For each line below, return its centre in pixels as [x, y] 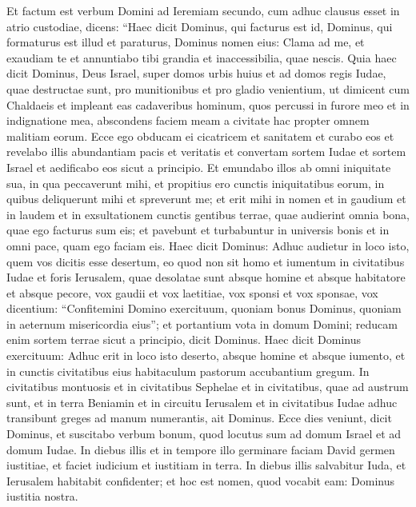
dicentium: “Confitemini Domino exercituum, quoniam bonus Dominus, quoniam [204, 308]
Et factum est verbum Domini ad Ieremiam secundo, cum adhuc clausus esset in [203, 10]
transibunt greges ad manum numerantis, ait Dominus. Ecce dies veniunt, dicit [199, 418]
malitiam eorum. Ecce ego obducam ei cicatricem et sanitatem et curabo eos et [200, 136]
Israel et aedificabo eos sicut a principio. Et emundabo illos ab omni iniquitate [199, 167]
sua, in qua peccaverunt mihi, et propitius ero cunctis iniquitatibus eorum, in [196, 183]
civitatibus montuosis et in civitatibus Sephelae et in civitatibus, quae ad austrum [208, 387]
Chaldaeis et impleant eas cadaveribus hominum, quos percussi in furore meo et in [208, 104]
